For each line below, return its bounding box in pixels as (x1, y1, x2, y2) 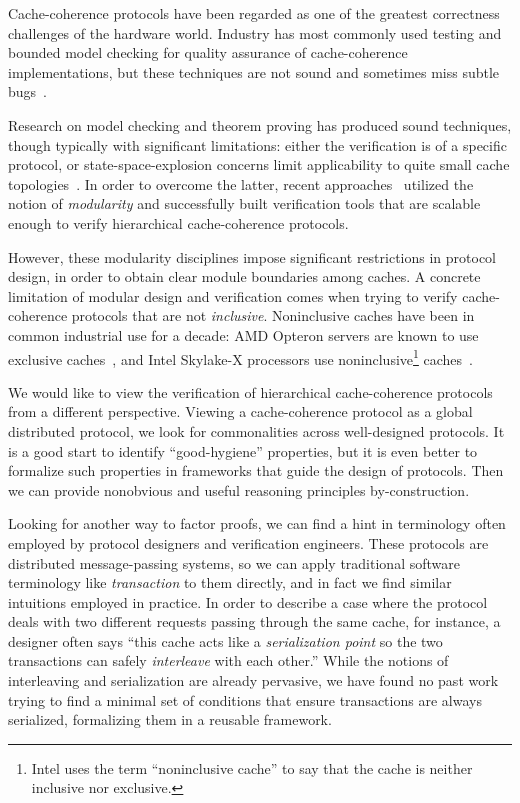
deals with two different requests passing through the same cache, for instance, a (8, 611, 501, 632)
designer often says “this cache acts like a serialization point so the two (8, 630, 443, 651)
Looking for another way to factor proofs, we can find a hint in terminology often (8, 513, 506, 534)
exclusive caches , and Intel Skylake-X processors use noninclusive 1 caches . (8, 345, 473, 369)
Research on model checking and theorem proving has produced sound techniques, (8, 114, 512, 135)
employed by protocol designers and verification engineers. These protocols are (8, 532, 489, 553)
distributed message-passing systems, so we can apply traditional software (8, 552, 460, 573)
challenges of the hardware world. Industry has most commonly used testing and (8, 22, 502, 43)
